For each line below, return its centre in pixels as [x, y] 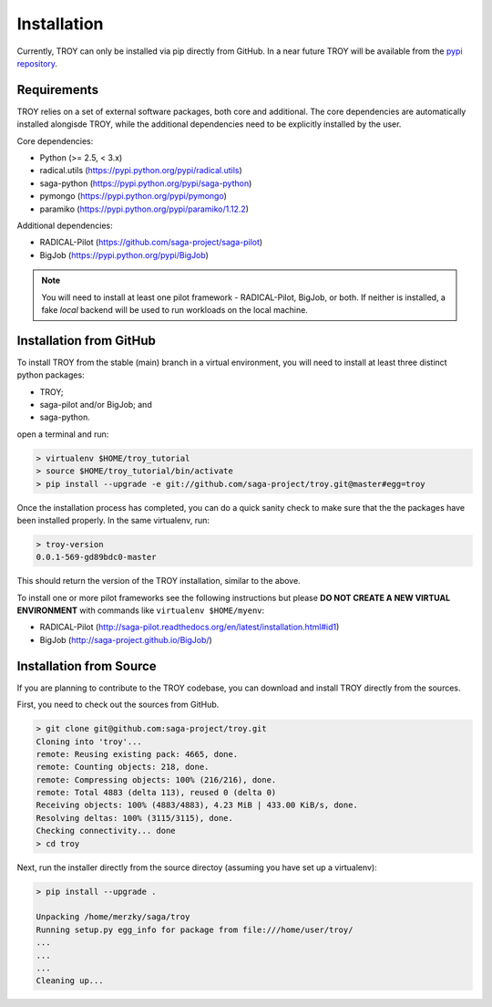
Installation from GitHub [87, 341]
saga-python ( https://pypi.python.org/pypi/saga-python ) [146, 183]
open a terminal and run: [63, 434]
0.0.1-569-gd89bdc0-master [96, 557]
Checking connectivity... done [106, 831]
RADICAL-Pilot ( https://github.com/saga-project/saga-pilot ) [151, 243]
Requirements [58, 90]
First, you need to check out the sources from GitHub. [118, 705]
